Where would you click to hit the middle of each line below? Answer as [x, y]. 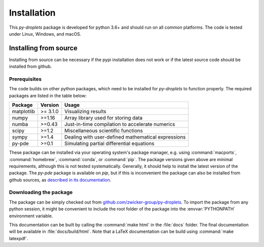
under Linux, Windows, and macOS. [45, 34]
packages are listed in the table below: [48, 96]
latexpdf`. [19, 238]
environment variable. [31, 216]
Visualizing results [85, 111]
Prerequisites [25, 79]
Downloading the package [41, 192]
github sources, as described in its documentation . [60, 180]
